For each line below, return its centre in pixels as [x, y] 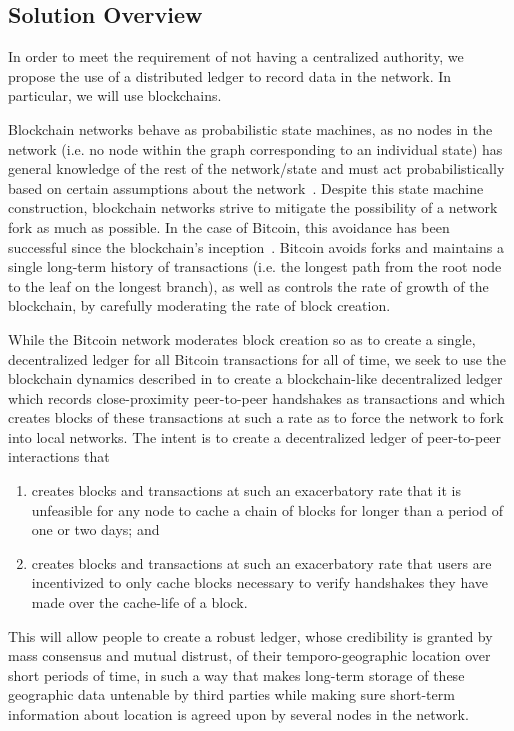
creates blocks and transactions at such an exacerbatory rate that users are [261, 562]
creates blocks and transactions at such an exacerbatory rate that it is [246, 490]
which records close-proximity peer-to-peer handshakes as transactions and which [256, 397]
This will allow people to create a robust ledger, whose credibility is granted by [250, 635]
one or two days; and [95, 529]
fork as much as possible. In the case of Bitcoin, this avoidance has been [229, 226]
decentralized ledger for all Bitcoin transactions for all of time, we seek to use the [257, 358]
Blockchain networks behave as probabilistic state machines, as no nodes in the [250, 128]
